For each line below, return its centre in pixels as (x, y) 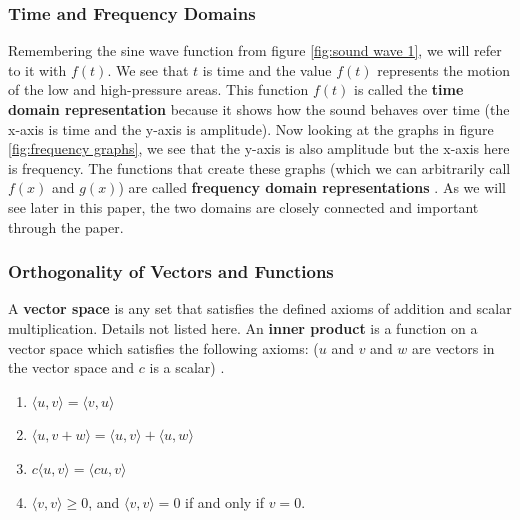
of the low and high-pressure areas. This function (158, 89)
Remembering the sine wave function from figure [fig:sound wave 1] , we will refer (255, 50)
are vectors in (453, 347)
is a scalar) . (187, 367)
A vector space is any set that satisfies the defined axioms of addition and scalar (260, 308)
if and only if (225, 501)
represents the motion (444, 69)
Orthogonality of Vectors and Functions (171, 271)
